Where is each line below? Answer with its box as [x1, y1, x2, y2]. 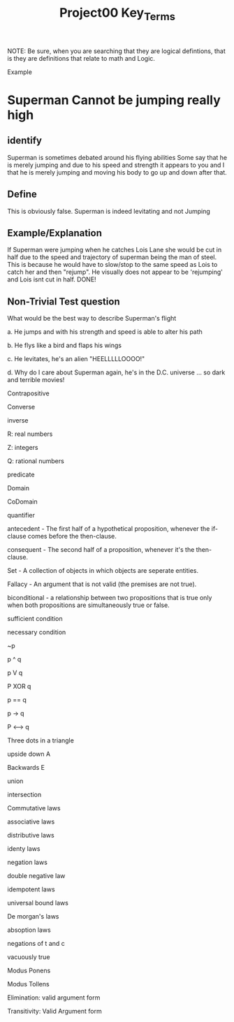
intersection [7, 791, 42, 799]
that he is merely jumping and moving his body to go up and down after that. [7, 168, 227, 176]
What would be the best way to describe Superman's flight [7, 314, 177, 323]
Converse [7, 403, 36, 411]
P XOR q [7, 682, 31, 691]
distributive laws [7, 831, 54, 840]
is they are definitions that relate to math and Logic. [7, 54, 156, 62]
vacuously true [7, 953, 50, 961]
